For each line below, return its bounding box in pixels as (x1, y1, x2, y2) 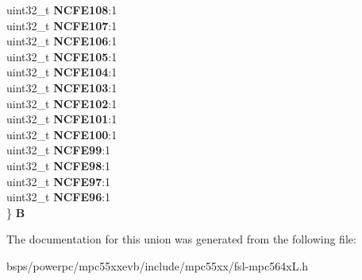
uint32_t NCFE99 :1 (6, 142, 111, 158)
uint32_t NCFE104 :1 (6, 64, 117, 80)
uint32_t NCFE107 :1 (6, 17, 117, 33)
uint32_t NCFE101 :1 (6, 111, 117, 127)
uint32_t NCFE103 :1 (6, 79, 117, 95)
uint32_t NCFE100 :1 (6, 126, 117, 142)
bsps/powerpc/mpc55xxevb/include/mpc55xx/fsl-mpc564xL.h (6, 257, 309, 274)
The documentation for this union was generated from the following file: (6, 231, 356, 247)
